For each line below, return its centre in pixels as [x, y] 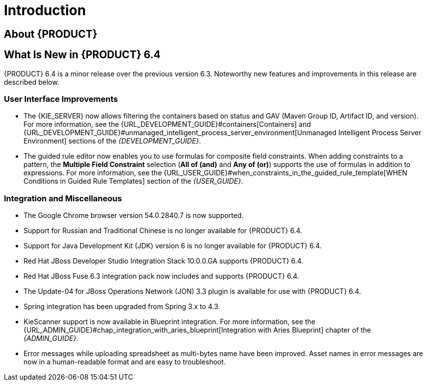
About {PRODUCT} [51, 34]
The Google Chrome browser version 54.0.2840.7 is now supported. [134, 216]
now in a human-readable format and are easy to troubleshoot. [125, 362]
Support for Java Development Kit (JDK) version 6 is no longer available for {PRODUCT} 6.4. [173, 246]
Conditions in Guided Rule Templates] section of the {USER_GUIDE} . [133, 181]
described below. [32, 82]
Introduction [45, 10]
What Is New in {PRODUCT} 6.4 [82, 55]
